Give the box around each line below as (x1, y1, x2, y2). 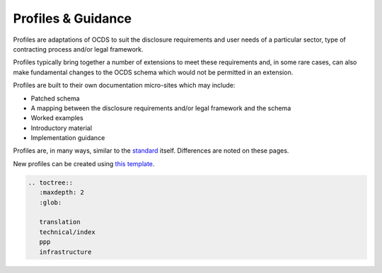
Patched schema (30, 94, 81, 103)
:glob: (39, 198, 62, 207)
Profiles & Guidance (13, 11, 132, 26)
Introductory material (30, 124, 92, 132)
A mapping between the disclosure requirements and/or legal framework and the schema (30, 103, 291, 112)
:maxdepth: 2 (39, 188, 85, 197)
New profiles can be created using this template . (13, 159, 155, 168)
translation (39, 218, 81, 226)
